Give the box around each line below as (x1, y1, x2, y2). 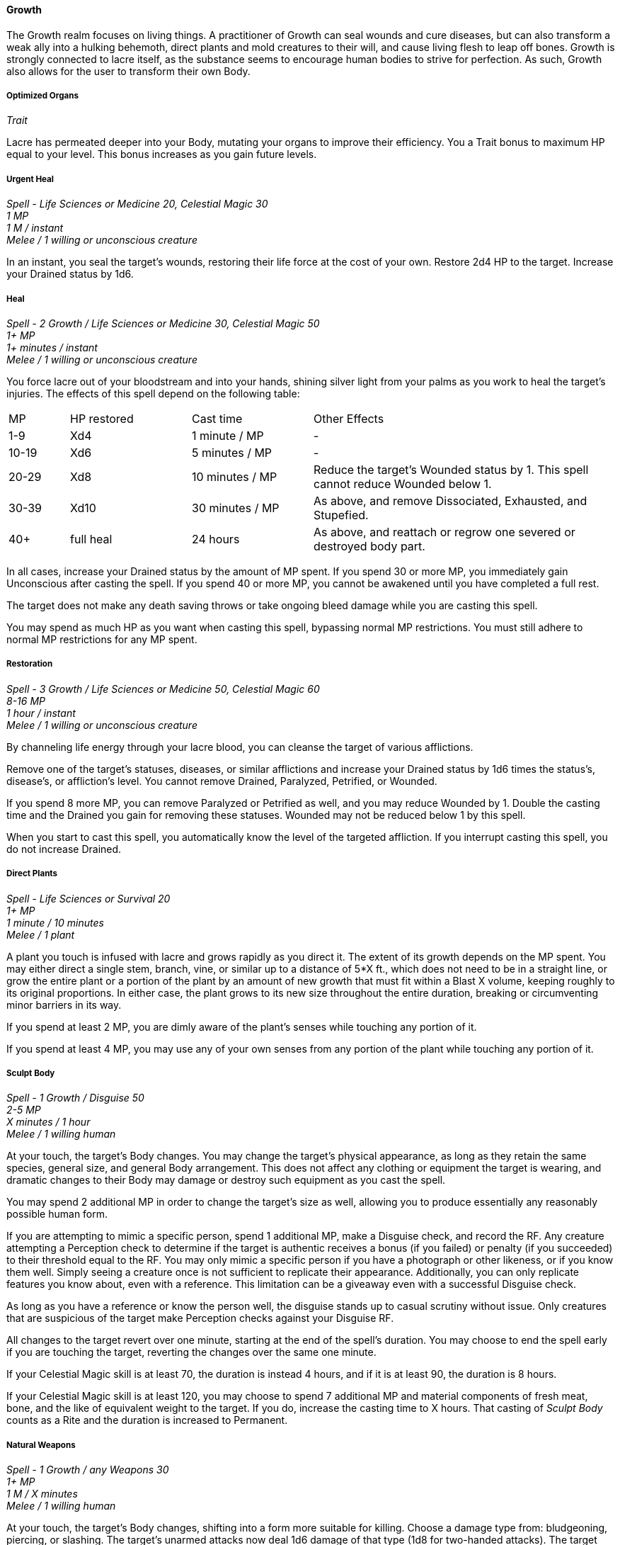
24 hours (192, 531, 240, 546)
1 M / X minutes (6, 1488, 78, 1500)
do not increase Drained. (6, 842, 122, 855)
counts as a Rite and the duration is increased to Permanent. (6, 1414, 288, 1427)
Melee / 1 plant (6, 928, 75, 941)
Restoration (6, 659, 53, 669)
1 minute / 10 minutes (6, 916, 104, 929)
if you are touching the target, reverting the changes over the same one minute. (6, 1346, 377, 1359)
